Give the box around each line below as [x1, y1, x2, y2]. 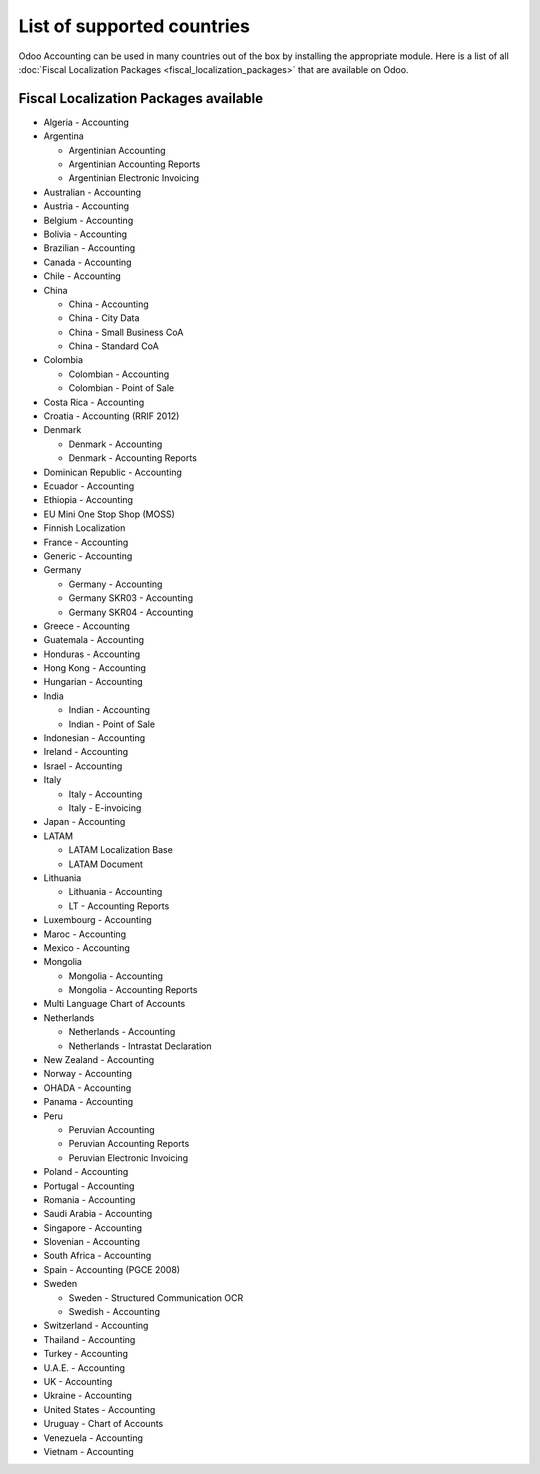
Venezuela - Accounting [43, 1431, 144, 1444]
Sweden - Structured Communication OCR [68, 1291, 244, 1304]
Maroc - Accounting [43, 928, 127, 940]
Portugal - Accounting [43, 1180, 135, 1192]
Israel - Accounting [43, 760, 123, 772]
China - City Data [68, 312, 140, 324]
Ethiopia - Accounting [43, 494, 134, 506]
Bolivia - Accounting [43, 228, 128, 240]
